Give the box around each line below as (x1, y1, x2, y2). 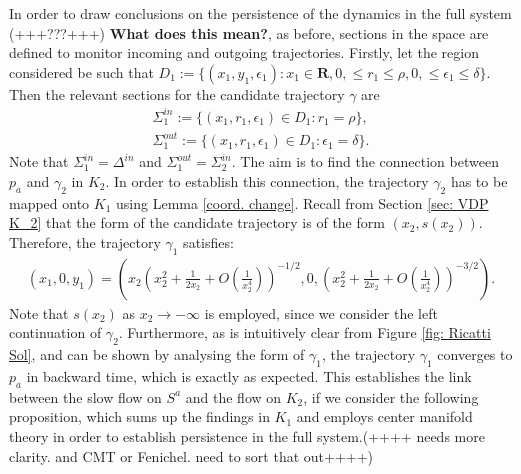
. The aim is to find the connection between (231, 151, 499, 172)
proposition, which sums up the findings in (9, 406, 270, 427)
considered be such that (9, 61, 154, 82)
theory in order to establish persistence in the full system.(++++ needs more (9, 426, 485, 447)
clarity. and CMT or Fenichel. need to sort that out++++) (9, 445, 374, 466)
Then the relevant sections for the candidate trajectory (9, 83, 345, 104)
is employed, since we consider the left (204, 302, 438, 323)
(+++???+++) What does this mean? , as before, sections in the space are (9, 22, 489, 43)
